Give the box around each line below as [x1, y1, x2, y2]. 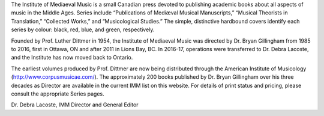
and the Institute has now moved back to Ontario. [11, 54, 133, 61]
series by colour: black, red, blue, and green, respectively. [11, 26, 155, 33]
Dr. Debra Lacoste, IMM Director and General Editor [11, 101, 139, 108]
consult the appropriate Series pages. [11, 90, 104, 97]
